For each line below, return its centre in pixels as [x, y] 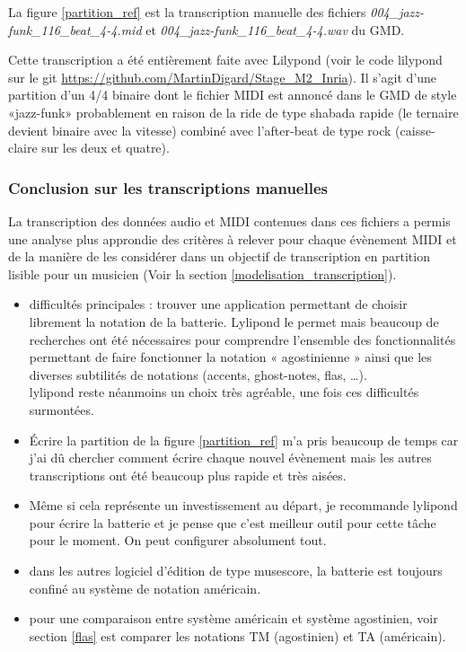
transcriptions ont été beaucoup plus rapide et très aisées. [188, 475]
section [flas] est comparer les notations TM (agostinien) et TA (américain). [237, 635]
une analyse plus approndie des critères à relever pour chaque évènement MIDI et [233, 238]
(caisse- [415, 130]
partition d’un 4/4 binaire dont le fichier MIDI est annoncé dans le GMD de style [233, 95]
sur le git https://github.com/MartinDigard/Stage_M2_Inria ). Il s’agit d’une [223, 77]
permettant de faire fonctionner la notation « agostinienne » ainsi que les [230, 357]
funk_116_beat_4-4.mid [75, 29]
